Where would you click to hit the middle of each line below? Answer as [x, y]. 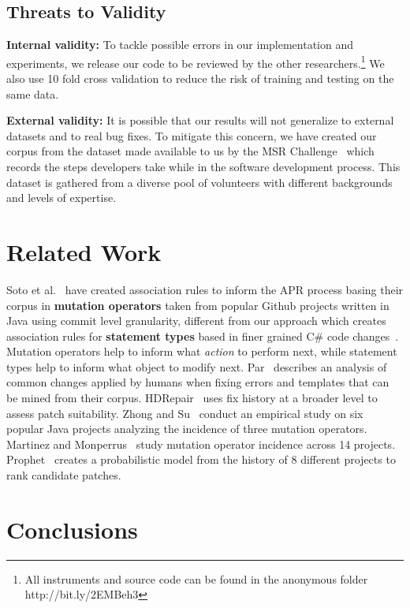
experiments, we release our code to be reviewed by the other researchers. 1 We [196, 62]
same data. [33, 93]
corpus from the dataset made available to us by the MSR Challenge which [190, 151]
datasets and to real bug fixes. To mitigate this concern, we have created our [192, 135]
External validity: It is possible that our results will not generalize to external [200, 120]
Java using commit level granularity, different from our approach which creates [196, 321]
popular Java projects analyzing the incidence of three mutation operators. [187, 429]
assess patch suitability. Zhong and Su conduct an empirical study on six [185, 413]
